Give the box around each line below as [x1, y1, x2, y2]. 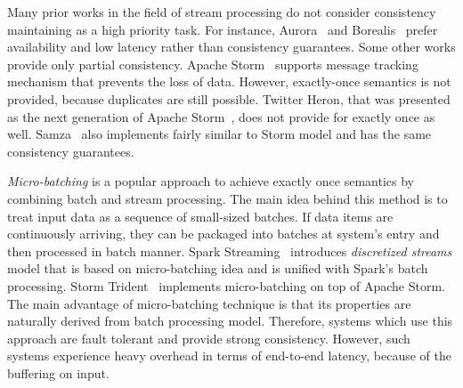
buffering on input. [7, 363, 110, 382]
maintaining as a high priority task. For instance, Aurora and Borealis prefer [7, 20, 438, 38]
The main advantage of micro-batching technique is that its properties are [7, 294, 411, 312]
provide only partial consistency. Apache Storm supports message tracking [7, 54, 418, 73]
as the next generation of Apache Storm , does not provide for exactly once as [7, 107, 435, 125]
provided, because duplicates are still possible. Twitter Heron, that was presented [7, 89, 451, 108]
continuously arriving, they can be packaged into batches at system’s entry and [7, 224, 440, 243]
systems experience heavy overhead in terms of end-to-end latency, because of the [7, 346, 451, 365]
